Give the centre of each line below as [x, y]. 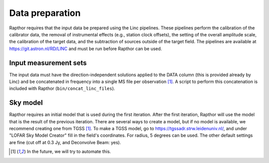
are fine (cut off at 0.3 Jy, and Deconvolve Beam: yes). [65, 142]
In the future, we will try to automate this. [69, 152]
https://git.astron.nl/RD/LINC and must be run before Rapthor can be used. [86, 48]
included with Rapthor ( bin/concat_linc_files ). [62, 88]
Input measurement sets [48, 63]
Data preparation [45, 13]
